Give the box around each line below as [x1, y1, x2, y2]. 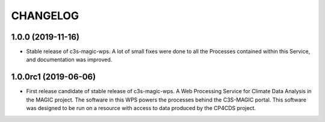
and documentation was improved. [26, 56, 113, 63]
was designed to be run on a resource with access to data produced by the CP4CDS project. [26, 105, 256, 112]
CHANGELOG [11, 9, 79, 22]
